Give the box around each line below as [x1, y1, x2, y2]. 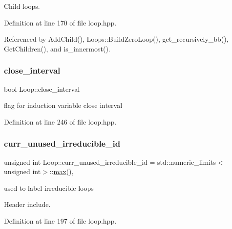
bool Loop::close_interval [4, 83, 80, 94]
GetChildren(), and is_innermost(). [4, 43, 110, 53]
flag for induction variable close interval [4, 100, 123, 110]
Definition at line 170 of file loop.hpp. [4, 17, 117, 27]
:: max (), [49, 166, 74, 177]
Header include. [4, 199, 51, 209]
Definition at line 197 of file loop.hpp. [4, 215, 117, 226]
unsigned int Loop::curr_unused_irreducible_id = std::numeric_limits [4, 156, 216, 167]
